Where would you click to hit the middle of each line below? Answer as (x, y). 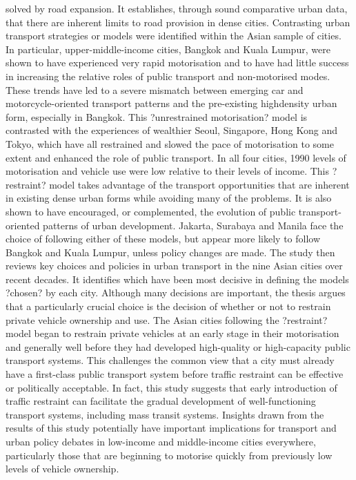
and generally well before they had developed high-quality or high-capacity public (178, 346)
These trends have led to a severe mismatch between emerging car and (155, 89)
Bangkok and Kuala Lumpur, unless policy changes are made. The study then (170, 252)
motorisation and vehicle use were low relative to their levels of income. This (168, 171)
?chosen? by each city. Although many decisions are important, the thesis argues (176, 292)
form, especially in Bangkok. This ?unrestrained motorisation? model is (157, 116)
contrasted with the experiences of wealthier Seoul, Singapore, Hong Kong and (171, 130)
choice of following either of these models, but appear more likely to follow (163, 239)
